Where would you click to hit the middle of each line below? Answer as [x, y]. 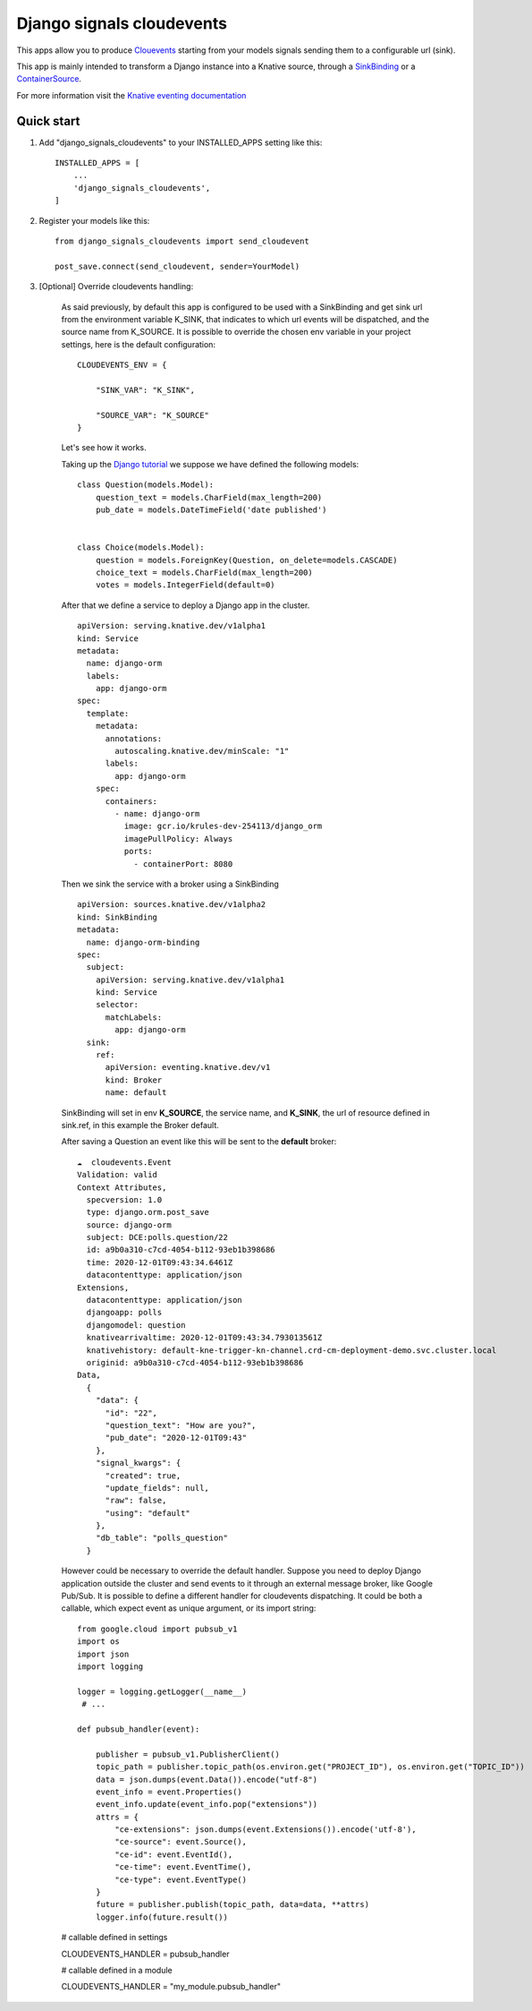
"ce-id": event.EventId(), [174, 1854]
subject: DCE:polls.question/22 [157, 1237]
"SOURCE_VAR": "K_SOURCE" [152, 415]
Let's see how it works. [104, 448]
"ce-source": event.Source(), [181, 1842]
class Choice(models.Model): [141, 548]
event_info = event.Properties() [169, 1792]
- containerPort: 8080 [183, 864]
